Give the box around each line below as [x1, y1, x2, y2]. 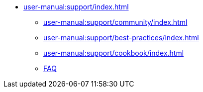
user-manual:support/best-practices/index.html [43, 33, 199, 42]
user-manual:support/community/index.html [43, 18, 188, 26]
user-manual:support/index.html [23, 2, 129, 11]
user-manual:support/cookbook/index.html [43, 49, 184, 57]
